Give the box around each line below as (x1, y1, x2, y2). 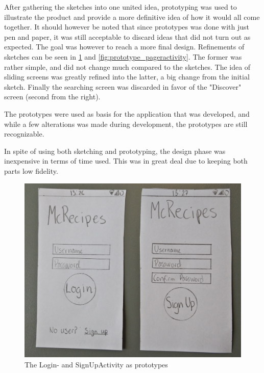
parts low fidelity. (4, 165, 58, 176)
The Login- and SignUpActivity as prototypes (25, 359, 168, 369)
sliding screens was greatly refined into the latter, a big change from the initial (4, 71, 250, 82)
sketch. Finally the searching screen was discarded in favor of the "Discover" (4, 81, 242, 92)
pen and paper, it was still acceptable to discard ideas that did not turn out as (4, 31, 251, 42)
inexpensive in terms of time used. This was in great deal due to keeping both (4, 155, 248, 166)
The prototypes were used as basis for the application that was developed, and (4, 108, 250, 119)
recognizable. (4, 128, 44, 139)
